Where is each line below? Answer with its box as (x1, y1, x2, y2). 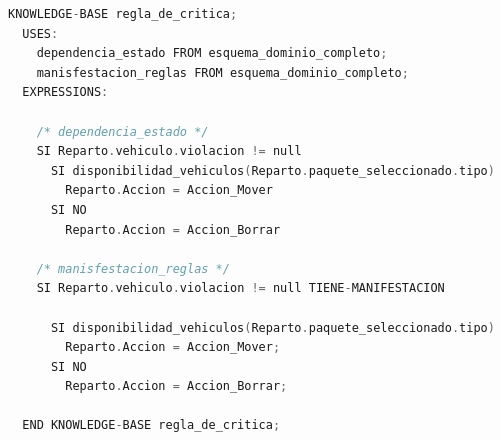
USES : (22, 26, 59, 41)
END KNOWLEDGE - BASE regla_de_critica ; (22, 418, 281, 433)
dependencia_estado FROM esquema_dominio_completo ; (36, 46, 388, 61)
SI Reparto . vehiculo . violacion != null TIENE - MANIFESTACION (36, 281, 445, 296)
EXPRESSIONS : (22, 85, 109, 100)
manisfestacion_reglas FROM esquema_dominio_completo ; (36, 65, 409, 80)
